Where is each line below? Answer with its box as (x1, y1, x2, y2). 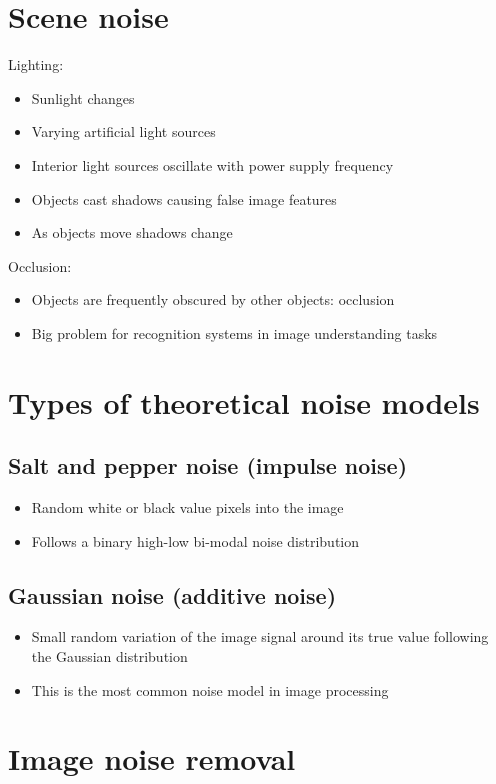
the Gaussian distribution (31, 646, 188, 667)
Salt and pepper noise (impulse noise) (8, 450, 408, 481)
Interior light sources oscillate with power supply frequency (31, 154, 394, 175)
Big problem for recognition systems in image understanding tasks (31, 322, 438, 343)
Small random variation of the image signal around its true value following (31, 626, 489, 647)
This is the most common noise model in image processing (31, 679, 389, 700)
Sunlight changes (31, 87, 135, 108)
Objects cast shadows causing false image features (31, 188, 337, 209)
